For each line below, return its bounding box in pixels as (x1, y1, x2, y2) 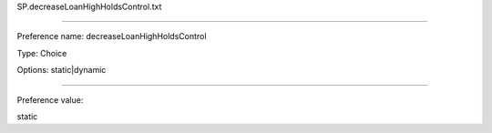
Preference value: (16, 94, 84, 105)
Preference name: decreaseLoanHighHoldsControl (16, 31, 207, 42)
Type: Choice (16, 47, 67, 58)
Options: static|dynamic (16, 65, 107, 76)
